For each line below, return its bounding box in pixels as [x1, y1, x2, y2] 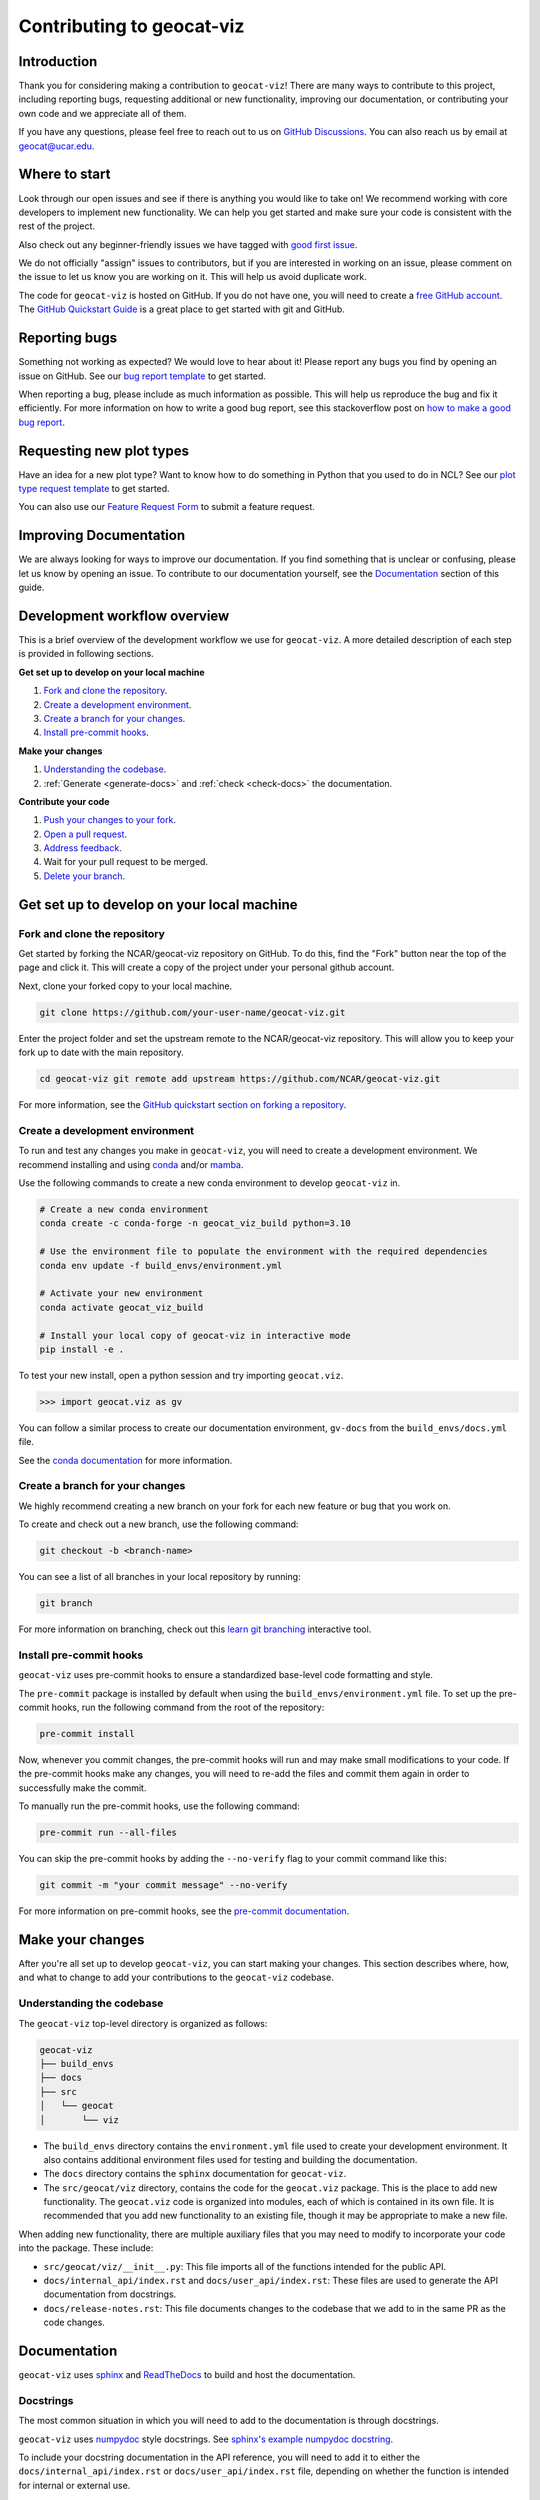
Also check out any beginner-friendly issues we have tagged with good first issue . [18, 238, 358, 250]
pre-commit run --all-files [39, 1827, 177, 1839]
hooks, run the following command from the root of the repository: [51, 1701, 325, 1714]
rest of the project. [18, 220, 95, 232]
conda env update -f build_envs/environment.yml [39, 1260, 283, 1271]
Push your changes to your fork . [43, 814, 177, 826]
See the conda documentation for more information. [18, 1454, 233, 1466]
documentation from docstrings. [43, 2288, 177, 2300]
